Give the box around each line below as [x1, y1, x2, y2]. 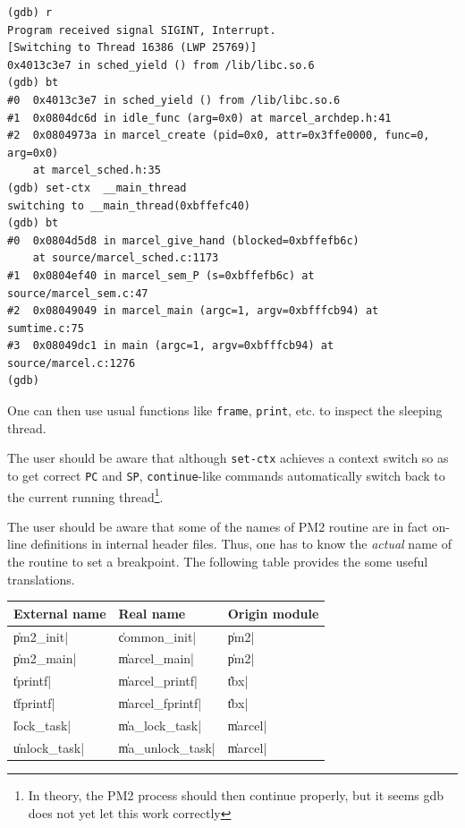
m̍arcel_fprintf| [118, 694, 202, 713]
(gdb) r [7, 6, 53, 19]
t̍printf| [13, 671, 52, 690]
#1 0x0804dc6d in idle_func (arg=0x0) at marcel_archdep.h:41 [7, 111, 392, 124]
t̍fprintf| [13, 694, 55, 713]
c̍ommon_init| [118, 627, 197, 645]
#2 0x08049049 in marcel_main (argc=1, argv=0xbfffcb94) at [7, 304, 379, 318]
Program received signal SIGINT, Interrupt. [7, 23, 276, 37]
